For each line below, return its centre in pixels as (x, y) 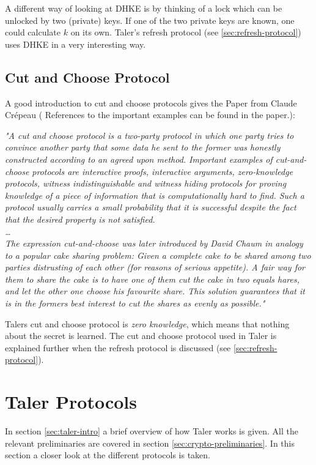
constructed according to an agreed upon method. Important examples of (139, 159)
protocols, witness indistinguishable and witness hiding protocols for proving (146, 183)
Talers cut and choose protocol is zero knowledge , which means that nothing (147, 323)
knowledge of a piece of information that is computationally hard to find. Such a (155, 195)
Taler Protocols (71, 402)
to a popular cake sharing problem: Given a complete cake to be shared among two (158, 255)
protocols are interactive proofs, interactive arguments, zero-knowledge (163, 171)
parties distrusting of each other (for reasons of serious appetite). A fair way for (155, 267)
